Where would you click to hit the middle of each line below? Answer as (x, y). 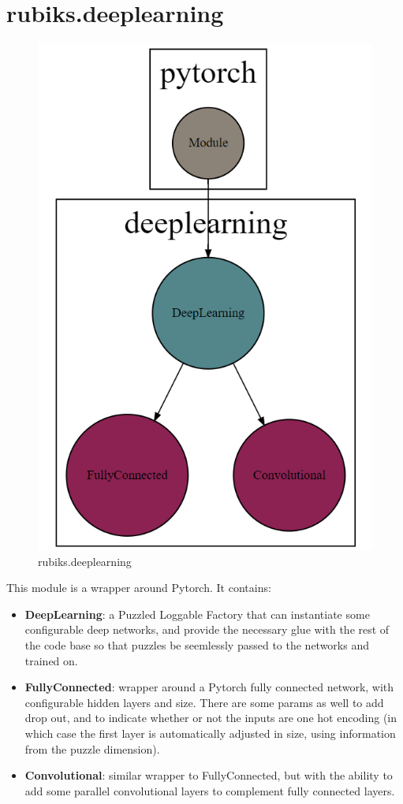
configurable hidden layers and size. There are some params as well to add (204, 702)
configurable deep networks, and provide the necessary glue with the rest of (207, 629)
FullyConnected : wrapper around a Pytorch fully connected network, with (209, 687)
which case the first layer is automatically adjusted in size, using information (210, 733)
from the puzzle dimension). (92, 748)
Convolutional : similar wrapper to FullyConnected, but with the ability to (209, 775)
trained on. (51, 660)
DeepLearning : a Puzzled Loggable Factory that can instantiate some (197, 614)
